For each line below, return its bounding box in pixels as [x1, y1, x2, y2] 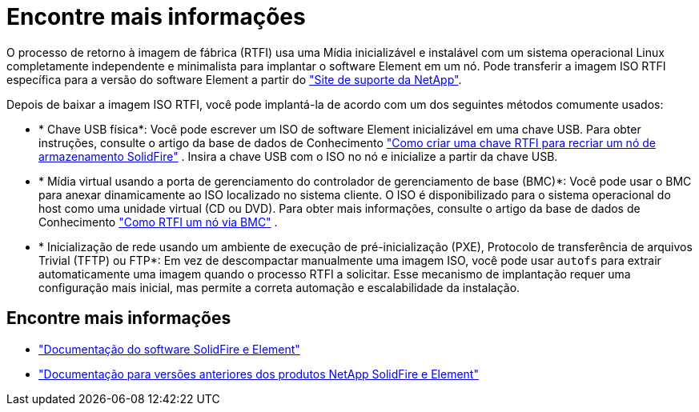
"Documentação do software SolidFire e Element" [38, 342, 300, 356]
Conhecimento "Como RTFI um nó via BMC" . [38, 214, 278, 229]
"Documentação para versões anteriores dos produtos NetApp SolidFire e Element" [38, 366, 479, 381]
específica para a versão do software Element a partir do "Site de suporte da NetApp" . [6, 72, 462, 86]
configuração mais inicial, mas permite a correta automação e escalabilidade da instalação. [38, 280, 520, 294]
